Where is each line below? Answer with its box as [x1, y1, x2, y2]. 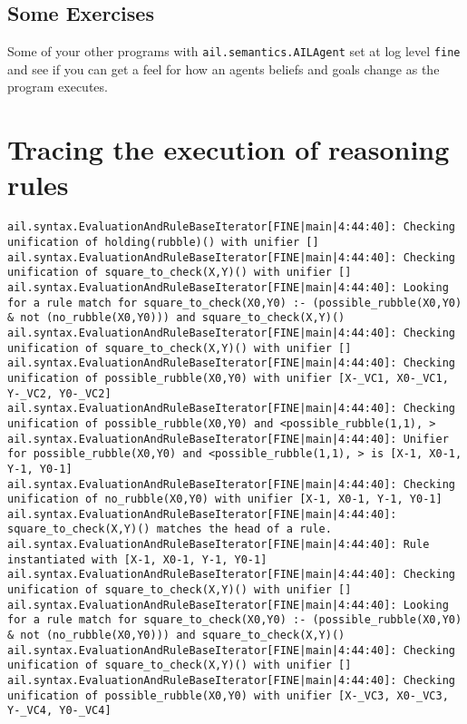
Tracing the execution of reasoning [7, 131, 450, 168]
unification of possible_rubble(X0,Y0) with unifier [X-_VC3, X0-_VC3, [7, 689, 449, 702]
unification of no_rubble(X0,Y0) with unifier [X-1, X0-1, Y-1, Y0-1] [7, 493, 443, 506]
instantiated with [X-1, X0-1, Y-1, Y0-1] [7, 553, 268, 566]
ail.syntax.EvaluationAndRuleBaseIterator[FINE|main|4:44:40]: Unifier [7, 432, 449, 445]
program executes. [7, 77, 108, 96]
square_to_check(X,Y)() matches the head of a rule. [7, 523, 332, 536]
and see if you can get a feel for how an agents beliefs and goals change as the [7, 59, 440, 78]
